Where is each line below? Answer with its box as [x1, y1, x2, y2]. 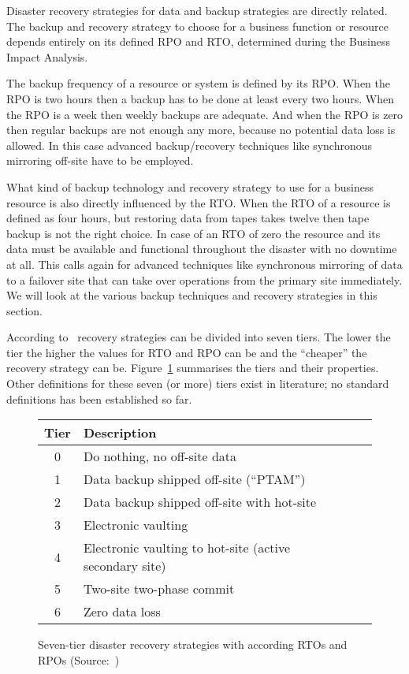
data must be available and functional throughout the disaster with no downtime [6, 240, 397, 257]
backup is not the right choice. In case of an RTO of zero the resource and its [6, 225, 381, 241]
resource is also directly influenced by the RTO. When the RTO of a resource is [6, 194, 391, 210]
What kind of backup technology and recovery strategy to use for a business [6, 178, 374, 195]
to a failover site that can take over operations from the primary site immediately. [6, 271, 403, 288]
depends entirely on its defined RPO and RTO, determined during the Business [6, 33, 391, 50]
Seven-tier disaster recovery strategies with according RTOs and [38, 636, 348, 653]
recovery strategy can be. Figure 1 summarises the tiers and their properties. [6, 359, 379, 376]
